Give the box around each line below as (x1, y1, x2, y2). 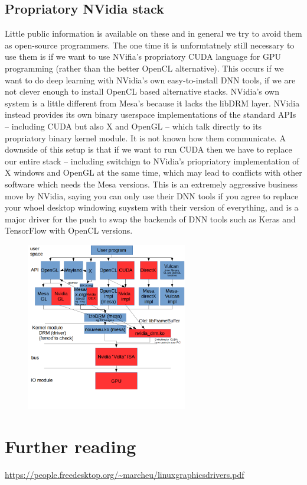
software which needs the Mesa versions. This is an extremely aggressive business (5, 177, 298, 190)
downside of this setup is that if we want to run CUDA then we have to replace (5, 143, 292, 156)
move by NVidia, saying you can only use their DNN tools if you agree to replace (5, 189, 299, 202)
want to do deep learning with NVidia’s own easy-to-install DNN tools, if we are (5, 73, 296, 86)
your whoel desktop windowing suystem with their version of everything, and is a (5, 201, 299, 214)
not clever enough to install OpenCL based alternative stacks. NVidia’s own (5, 85, 279, 98)
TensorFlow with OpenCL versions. (5, 224, 133, 237)
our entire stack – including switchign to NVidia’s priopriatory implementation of (5, 154, 299, 167)
